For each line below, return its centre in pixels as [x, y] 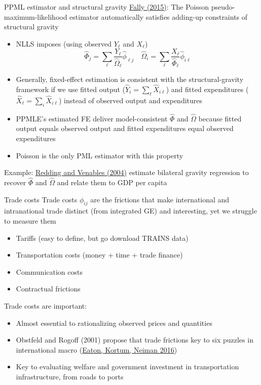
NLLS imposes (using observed [64, 43]
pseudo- [223, 7]
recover [15, 182]
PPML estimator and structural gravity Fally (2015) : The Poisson [107, 7]
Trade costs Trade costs [41, 199]
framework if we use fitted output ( [71, 89]
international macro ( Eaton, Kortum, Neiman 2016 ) [97, 349]
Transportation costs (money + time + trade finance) [99, 255]
